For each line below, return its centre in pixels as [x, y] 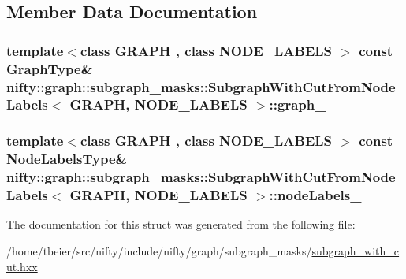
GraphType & [50, 68]
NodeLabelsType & [67, 159]
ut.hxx [22, 266]
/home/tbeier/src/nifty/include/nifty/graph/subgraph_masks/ [159, 250]
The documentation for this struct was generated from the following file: [181, 224]
